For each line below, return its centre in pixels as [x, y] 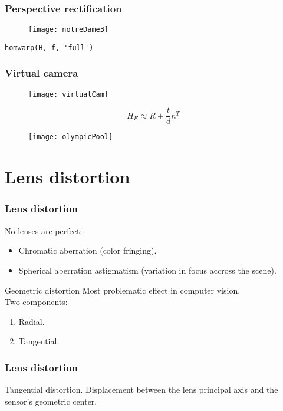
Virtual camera [42, 73]
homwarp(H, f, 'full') [49, 47]
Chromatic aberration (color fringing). [88, 250]
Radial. [32, 321]
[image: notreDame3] [69, 30]
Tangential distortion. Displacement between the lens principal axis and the [141, 389]
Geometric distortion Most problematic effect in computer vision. [123, 290]
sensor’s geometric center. [51, 401]
